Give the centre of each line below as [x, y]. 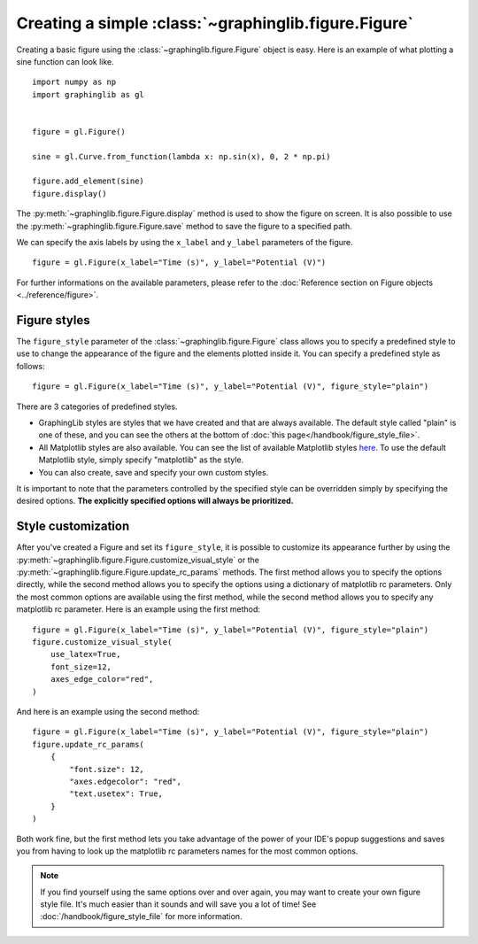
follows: [31, 366]
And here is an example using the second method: [108, 711]
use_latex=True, [85, 654]
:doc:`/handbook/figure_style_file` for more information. [141, 917]
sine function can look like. [65, 61]
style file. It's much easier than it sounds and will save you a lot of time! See [178, 904]
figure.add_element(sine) [89, 181]
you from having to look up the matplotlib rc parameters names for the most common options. [187, 851]
